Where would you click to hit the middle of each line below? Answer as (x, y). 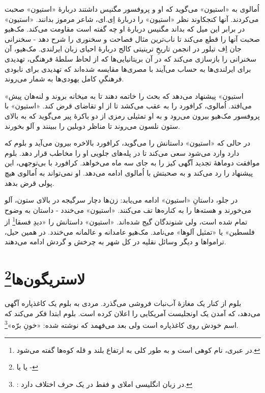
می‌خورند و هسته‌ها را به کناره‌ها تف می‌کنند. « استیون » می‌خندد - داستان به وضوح (128, 209)
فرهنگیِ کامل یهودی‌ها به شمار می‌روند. (64, 79)
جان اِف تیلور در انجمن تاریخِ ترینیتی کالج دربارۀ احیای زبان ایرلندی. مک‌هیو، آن (123, 49)
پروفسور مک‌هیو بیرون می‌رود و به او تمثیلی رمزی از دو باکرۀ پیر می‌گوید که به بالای (132, 115)
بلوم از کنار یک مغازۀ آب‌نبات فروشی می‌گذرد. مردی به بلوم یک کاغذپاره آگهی (123, 303)
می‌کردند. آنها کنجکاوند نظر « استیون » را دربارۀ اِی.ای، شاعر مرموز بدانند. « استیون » (132, 19)
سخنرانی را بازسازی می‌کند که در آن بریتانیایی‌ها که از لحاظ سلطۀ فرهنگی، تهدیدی (130, 58)
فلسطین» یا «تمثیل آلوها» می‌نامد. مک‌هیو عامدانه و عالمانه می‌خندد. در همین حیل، (130, 231)
